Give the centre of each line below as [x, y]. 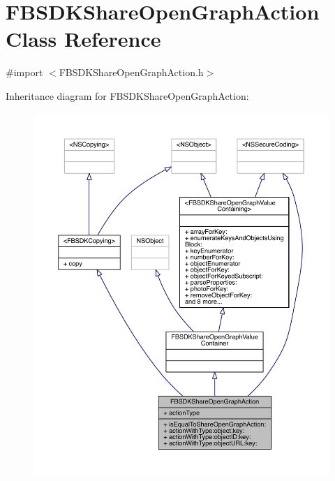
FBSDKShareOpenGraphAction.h [131, 72]
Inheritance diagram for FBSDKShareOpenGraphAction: [127, 95]
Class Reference [83, 39]
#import [24, 72]
